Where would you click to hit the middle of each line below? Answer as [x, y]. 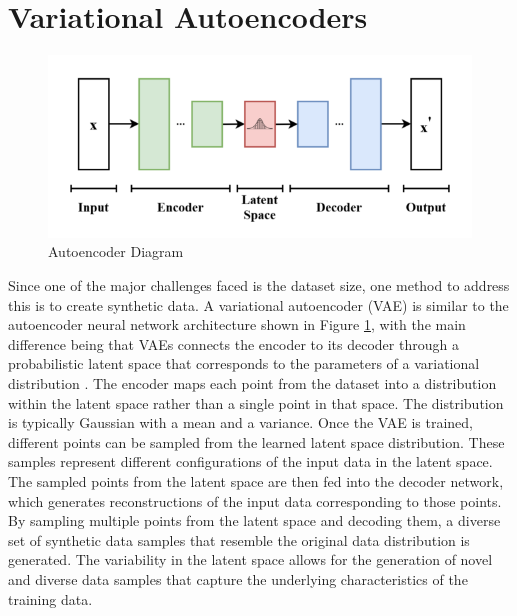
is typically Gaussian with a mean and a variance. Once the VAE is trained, [241, 422]
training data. [50, 598]
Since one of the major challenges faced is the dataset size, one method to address [259, 285]
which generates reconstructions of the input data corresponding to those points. [255, 500]
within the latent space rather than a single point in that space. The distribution [256, 402]
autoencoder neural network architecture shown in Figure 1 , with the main [237, 324]
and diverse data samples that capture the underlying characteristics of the [238, 578]
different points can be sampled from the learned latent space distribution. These [256, 441]
